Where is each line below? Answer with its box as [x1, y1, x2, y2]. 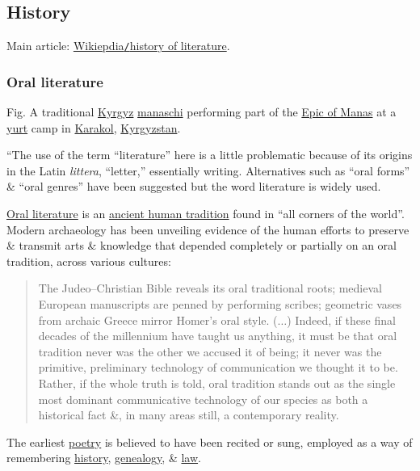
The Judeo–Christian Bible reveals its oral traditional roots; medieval [38, 280, 382, 296]
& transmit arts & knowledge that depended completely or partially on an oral [6, 237, 397, 254]
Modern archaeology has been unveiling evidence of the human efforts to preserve [6, 221, 409, 238]
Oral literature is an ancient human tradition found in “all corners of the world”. [6, 205, 405, 222]
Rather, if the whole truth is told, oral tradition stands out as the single [38, 374, 396, 391]
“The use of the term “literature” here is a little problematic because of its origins [6, 146, 413, 163]
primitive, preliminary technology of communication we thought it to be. [38, 359, 398, 376]
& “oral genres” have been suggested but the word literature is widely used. [6, 178, 381, 195]
